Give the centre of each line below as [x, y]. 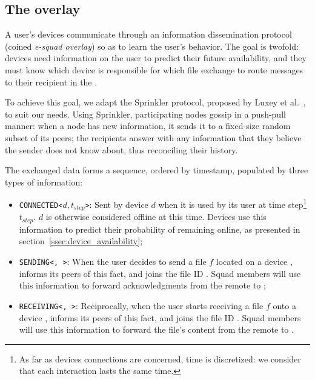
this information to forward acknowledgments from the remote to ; [142, 285]
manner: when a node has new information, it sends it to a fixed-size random [148, 126]
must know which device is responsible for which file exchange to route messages [154, 69]
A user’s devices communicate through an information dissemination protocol [148, 34]
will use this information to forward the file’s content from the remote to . [156, 329]
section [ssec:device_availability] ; [81, 241]
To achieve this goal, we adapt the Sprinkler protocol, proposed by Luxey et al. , [155, 102]
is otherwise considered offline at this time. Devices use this [156, 217]
